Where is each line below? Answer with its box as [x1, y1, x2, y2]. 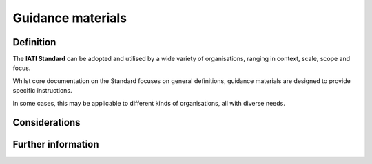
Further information [12, 139, 99, 150]
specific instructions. [12, 86, 72, 95]
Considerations [12, 117, 81, 128]
